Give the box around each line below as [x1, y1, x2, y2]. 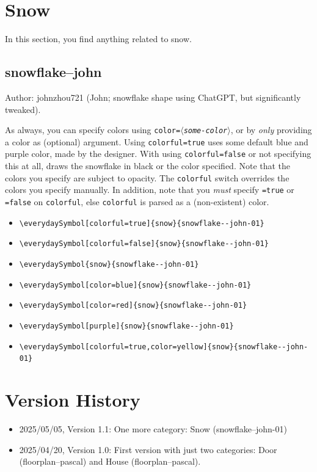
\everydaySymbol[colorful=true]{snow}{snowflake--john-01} [19, 219, 264, 228]
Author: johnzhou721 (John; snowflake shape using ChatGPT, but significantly [5, 90, 301, 103]
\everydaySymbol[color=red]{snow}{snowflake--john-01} [19, 301, 247, 310]
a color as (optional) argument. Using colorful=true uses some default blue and [5, 135, 308, 148]
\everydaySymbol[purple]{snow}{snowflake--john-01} [19, 321, 234, 330]
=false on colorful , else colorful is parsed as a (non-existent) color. [5, 195, 269, 208]
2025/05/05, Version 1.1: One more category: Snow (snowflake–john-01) [19, 423, 287, 435]
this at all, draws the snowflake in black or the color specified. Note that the [5, 159, 291, 172]
